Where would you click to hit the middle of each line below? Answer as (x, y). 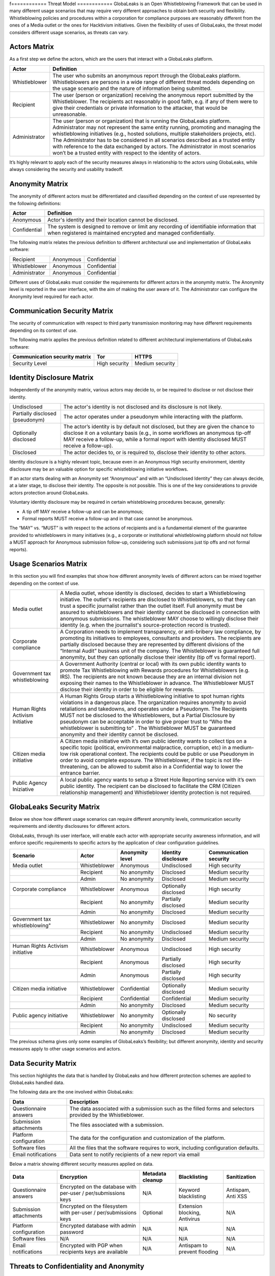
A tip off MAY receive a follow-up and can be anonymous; (83, 511)
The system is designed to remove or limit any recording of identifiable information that (152, 226)
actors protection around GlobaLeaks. (49, 493)
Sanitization (241, 1177)
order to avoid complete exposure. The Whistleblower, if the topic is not (146, 760)
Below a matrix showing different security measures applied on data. (81, 1164)
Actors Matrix (32, 47)
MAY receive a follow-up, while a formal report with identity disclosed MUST (155, 439)
